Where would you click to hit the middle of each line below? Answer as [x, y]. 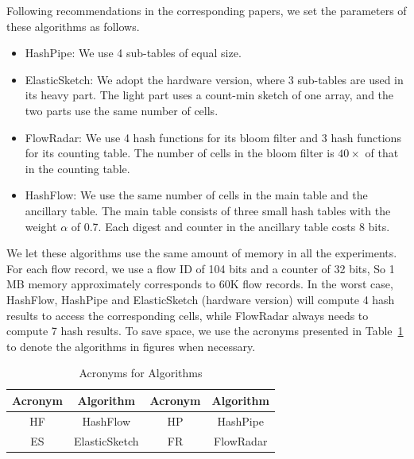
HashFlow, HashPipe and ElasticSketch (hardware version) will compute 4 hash [201, 299]
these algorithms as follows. [73, 26]
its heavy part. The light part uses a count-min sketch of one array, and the [209, 95]
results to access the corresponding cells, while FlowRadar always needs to [188, 315]
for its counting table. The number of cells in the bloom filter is [180, 153]
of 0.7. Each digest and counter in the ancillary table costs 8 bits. [230, 226]
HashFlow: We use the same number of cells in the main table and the [196, 195]
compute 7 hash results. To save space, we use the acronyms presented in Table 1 [205, 331]
